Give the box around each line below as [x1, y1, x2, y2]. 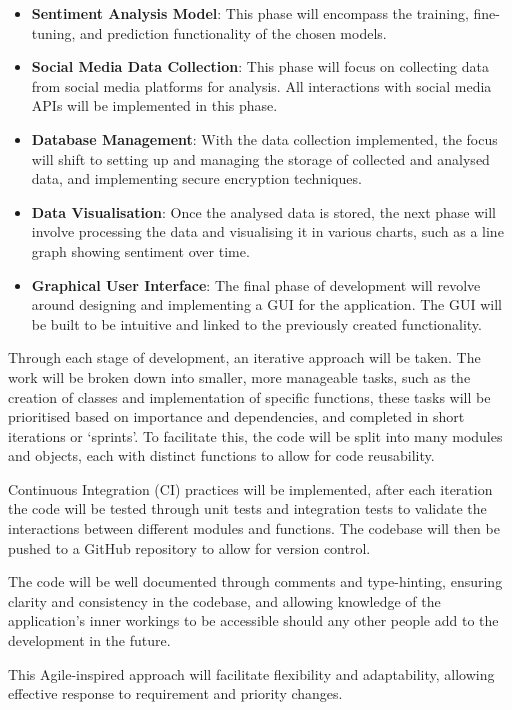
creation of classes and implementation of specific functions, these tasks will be [8, 386, 491, 407]
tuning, [31, 22, 76, 43]
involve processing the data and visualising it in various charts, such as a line [31, 221, 504, 242]
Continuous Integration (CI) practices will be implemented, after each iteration [8, 478, 493, 499]
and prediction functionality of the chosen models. [80, 22, 387, 43]
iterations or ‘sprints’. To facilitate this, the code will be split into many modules [8, 425, 503, 446]
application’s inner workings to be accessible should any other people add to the [8, 610, 499, 631]
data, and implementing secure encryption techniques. [31, 168, 362, 189]
